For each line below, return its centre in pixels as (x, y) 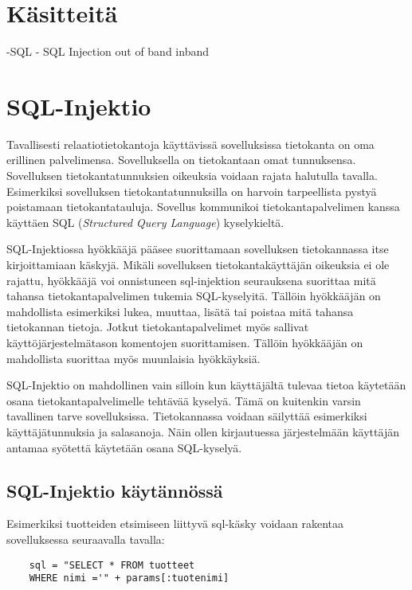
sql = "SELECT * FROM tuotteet (112, 565)
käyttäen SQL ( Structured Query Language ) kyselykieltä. (145, 222)
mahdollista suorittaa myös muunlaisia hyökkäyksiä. (133, 358)
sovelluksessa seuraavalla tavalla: (86, 539)
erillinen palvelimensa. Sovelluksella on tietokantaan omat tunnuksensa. (181, 160)
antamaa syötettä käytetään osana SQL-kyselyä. (124, 447)
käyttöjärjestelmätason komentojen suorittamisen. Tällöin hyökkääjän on (185, 342)
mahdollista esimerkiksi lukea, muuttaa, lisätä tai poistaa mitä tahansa (180, 311)
